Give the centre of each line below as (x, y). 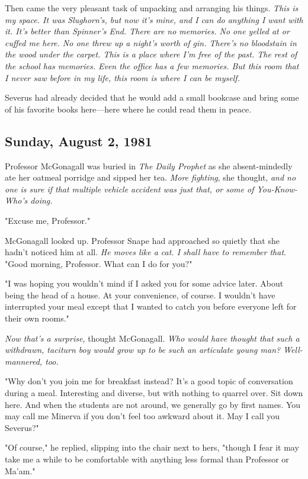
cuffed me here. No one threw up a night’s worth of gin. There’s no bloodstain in (151, 42)
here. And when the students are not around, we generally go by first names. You (153, 404)
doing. (41, 200)
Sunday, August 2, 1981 (78, 141)
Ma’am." (20, 470)
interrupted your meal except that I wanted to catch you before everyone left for (151, 306)
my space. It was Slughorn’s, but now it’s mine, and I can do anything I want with (154, 19)
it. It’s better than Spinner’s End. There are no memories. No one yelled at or (147, 31)
